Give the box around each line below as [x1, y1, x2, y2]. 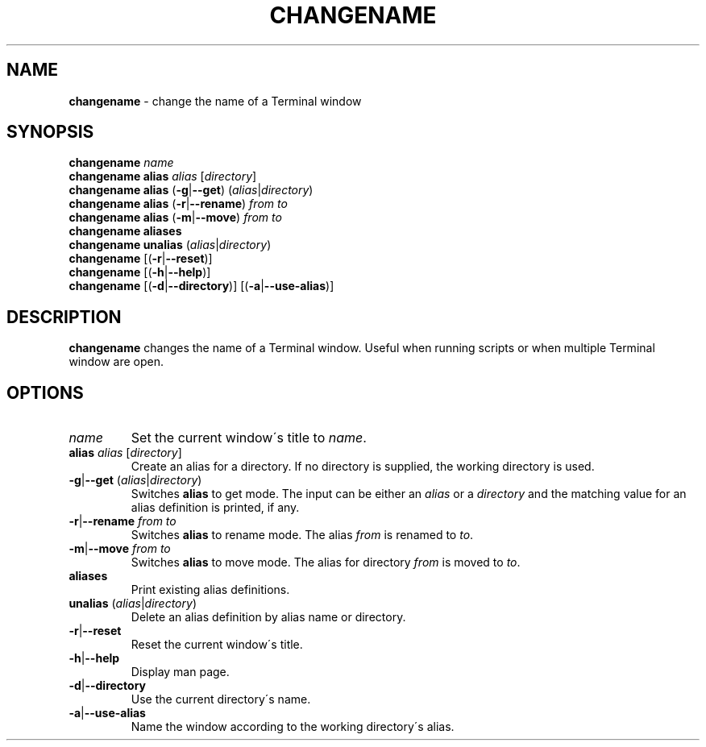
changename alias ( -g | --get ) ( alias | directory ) [69, 183, 314, 197]
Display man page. [131, 665, 230, 679]
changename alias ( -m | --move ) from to [69, 210, 282, 225]
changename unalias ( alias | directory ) [69, 238, 272, 252]
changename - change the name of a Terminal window [69, 93, 362, 108]
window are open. [69, 355, 164, 369]
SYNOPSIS [6, 122, 94, 143]
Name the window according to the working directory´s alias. [131, 720, 455, 734]
